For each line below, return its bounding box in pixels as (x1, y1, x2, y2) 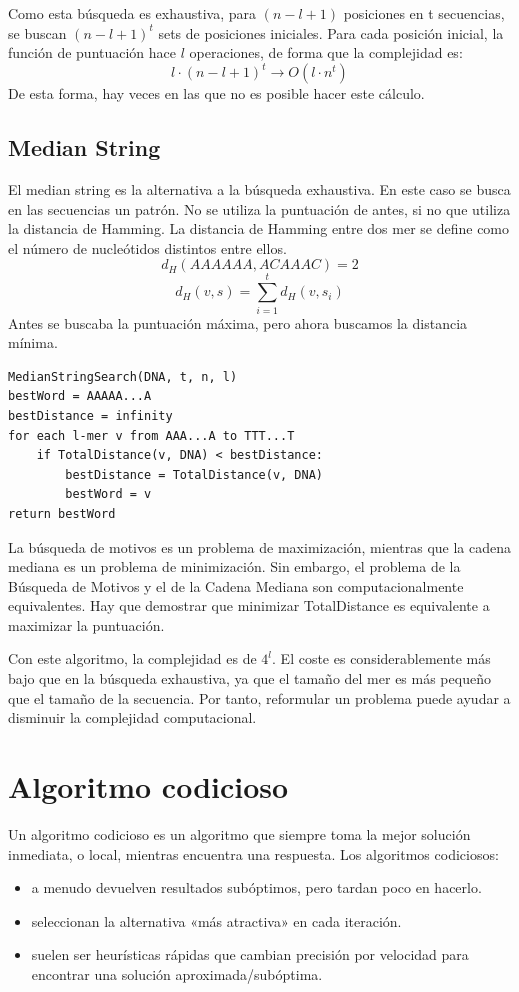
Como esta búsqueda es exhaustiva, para (8, 3, 257, 23)
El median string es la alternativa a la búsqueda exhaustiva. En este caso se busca (8, 179, 511, 200)
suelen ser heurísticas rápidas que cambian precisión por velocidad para (31, 944, 469, 965)
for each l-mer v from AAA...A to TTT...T (8, 428, 295, 443)
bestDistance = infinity (8, 408, 173, 423)
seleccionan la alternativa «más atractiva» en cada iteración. (31, 910, 402, 931)
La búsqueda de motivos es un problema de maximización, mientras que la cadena (8, 536, 511, 557)
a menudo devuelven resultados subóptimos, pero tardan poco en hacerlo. (31, 877, 482, 898)
